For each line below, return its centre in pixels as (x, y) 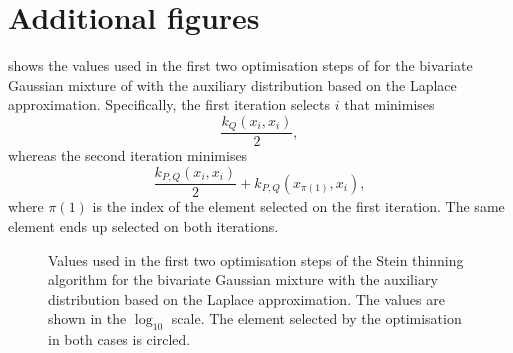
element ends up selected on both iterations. (143, 226)
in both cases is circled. (119, 339)
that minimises (389, 104)
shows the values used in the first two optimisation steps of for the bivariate (240, 65)
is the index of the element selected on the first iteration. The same (298, 206)
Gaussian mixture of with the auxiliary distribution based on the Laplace (232, 84)
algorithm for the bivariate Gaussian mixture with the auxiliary (243, 279)
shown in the (87, 318)
